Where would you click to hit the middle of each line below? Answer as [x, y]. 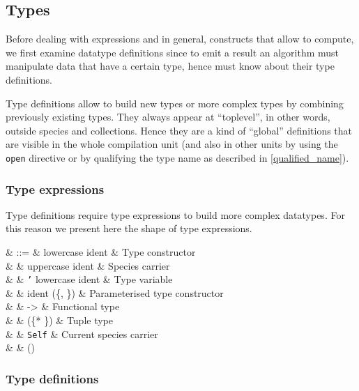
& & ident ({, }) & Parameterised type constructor [115, 292]
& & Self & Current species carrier [82, 333]
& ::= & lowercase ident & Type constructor [101, 252]
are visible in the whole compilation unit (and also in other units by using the [172, 144]
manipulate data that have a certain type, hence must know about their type [170, 66]
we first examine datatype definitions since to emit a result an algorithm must [173, 52]
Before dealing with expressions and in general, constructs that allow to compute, [180, 39]
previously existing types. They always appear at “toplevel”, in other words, [168, 117]
